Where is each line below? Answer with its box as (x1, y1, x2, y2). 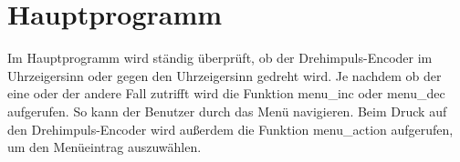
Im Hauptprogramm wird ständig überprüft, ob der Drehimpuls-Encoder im (7, 48, 433, 67)
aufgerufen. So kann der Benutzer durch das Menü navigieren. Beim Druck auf (7, 101, 447, 120)
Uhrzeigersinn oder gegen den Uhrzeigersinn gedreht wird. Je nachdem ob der (7, 66, 442, 85)
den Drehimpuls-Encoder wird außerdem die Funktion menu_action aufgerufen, (7, 119, 454, 138)
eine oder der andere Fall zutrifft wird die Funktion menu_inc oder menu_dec (7, 84, 445, 103)
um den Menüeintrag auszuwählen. (7, 137, 202, 157)
